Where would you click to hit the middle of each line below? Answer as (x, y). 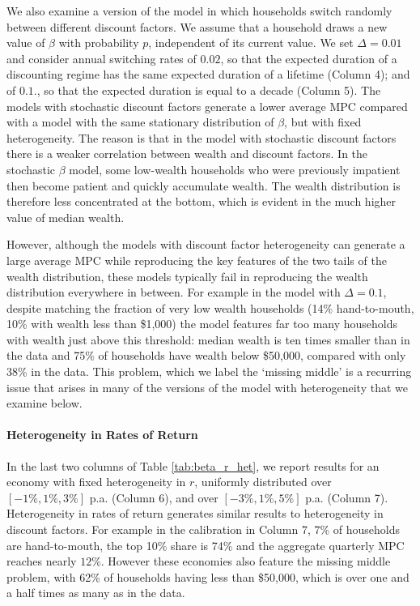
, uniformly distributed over (263, 482)
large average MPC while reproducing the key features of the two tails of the (197, 260)
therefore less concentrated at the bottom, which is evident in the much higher (202, 201)
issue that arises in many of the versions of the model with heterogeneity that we (207, 387)
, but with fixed (323, 122)
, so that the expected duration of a (309, 58)
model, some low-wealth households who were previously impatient (235, 169)
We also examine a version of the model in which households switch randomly (199, 11)
